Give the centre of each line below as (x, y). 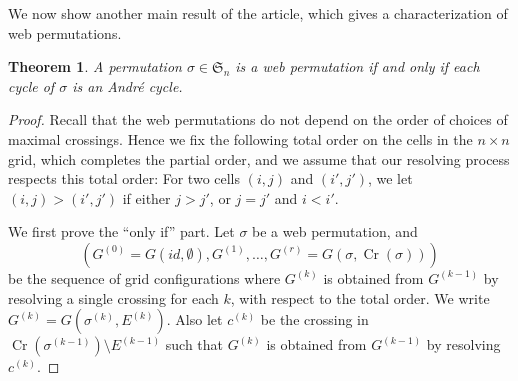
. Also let (194, 319)
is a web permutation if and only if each (357, 66)
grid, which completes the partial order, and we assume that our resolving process (259, 158)
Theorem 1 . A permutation (95, 66)
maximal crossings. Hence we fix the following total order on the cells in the (240, 138)
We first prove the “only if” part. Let (121, 231)
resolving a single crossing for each (113, 297)
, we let (390, 178)
